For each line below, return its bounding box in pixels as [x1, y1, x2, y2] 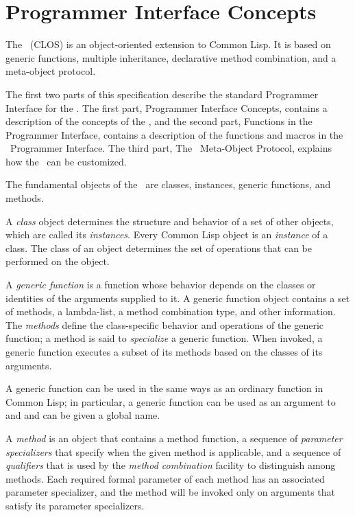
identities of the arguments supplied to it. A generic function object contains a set [5, 290, 350, 305]
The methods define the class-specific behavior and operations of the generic [5, 317, 323, 332]
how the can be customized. [5, 154, 127, 168]
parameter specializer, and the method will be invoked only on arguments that [5, 485, 335, 499]
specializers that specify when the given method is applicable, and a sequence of [5, 444, 341, 459]
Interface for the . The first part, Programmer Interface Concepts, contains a [5, 100, 328, 115]
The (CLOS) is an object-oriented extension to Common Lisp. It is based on [5, 37, 331, 51]
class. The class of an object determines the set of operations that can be [5, 240, 313, 255]
